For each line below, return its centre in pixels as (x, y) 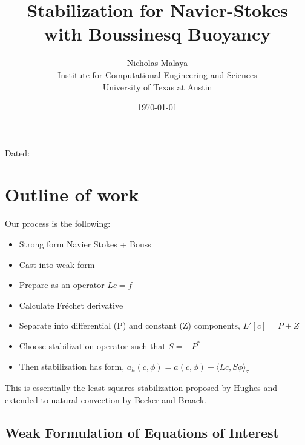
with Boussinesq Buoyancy (157, 34)
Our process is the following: (58, 223)
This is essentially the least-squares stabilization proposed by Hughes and (141, 388)
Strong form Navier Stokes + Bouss (85, 244)
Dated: (18, 152)
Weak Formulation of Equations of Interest (142, 432)
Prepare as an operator (62, 285)
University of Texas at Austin (157, 86)
